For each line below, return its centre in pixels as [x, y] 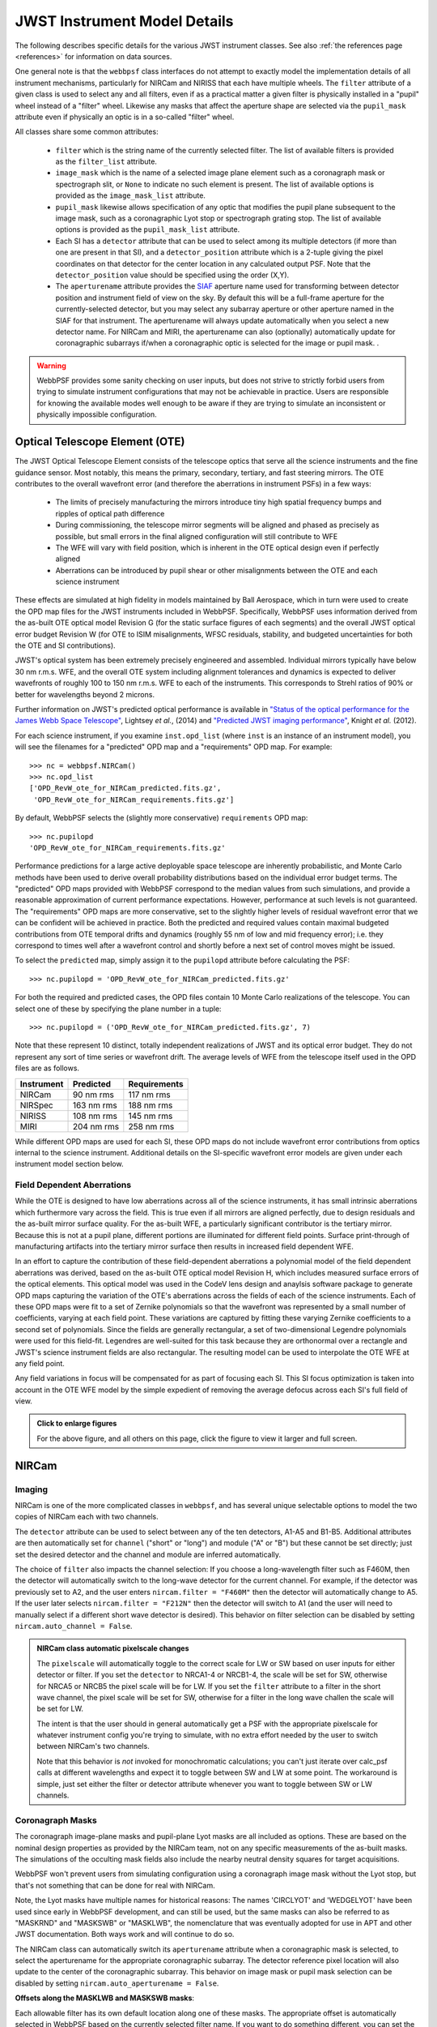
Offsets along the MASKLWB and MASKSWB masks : [104, 1998]
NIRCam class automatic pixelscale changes [113, 1648]
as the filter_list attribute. [106, 161]
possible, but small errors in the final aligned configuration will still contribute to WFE [197, 536]
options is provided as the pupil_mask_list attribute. [148, 229]
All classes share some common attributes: [87, 132]
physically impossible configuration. [97, 414]
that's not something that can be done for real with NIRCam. [115, 1885]
